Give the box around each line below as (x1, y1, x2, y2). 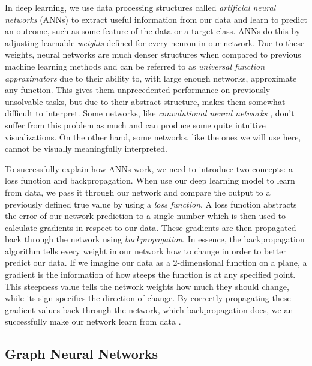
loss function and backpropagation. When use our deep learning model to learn (5, 174, 295, 187)
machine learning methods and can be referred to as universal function (5, 59, 265, 72)
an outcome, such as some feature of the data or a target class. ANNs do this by (5, 25, 301, 37)
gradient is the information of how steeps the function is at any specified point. (5, 268, 296, 281)
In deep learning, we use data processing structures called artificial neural (5, 1, 276, 13)
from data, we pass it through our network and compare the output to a (5, 185, 271, 198)
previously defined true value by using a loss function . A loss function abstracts (5, 197, 297, 210)
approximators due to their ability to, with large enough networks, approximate (5, 71, 297, 84)
